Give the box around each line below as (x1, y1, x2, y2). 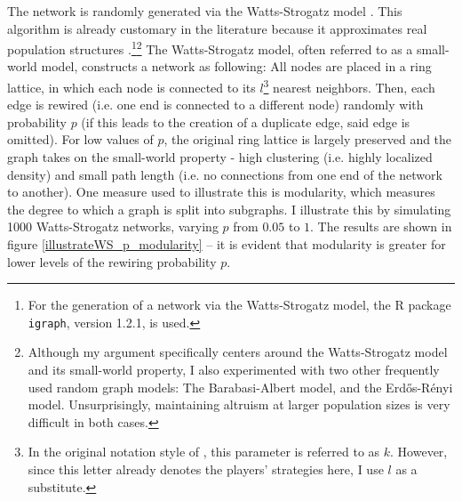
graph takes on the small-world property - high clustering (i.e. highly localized (7, 148, 433, 166)
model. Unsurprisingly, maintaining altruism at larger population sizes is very (28, 395, 450, 414)
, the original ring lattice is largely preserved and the (163, 130, 452, 149)
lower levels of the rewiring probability (7, 252, 217, 271)
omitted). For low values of (7, 130, 154, 149)
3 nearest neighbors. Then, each (263, 76, 435, 96)
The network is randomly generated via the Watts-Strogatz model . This (7, 2, 402, 20)
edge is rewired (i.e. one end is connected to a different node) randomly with (7, 95, 424, 114)
